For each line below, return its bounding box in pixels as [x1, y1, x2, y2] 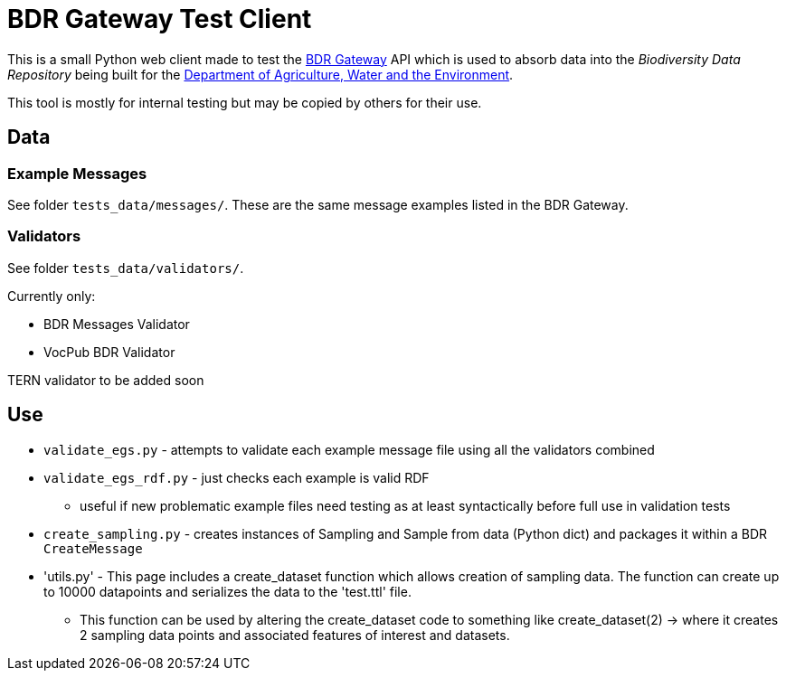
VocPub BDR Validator [43, 344, 175, 360]
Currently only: [7, 287, 96, 304]
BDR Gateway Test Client [7, 4, 312, 34]
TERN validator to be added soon [7, 372, 204, 388]
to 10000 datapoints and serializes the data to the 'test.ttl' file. [43, 583, 412, 599]
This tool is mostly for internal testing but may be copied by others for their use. [7, 94, 482, 110]
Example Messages [7, 164, 147, 183]
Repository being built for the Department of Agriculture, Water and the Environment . [7, 66, 514, 82]
